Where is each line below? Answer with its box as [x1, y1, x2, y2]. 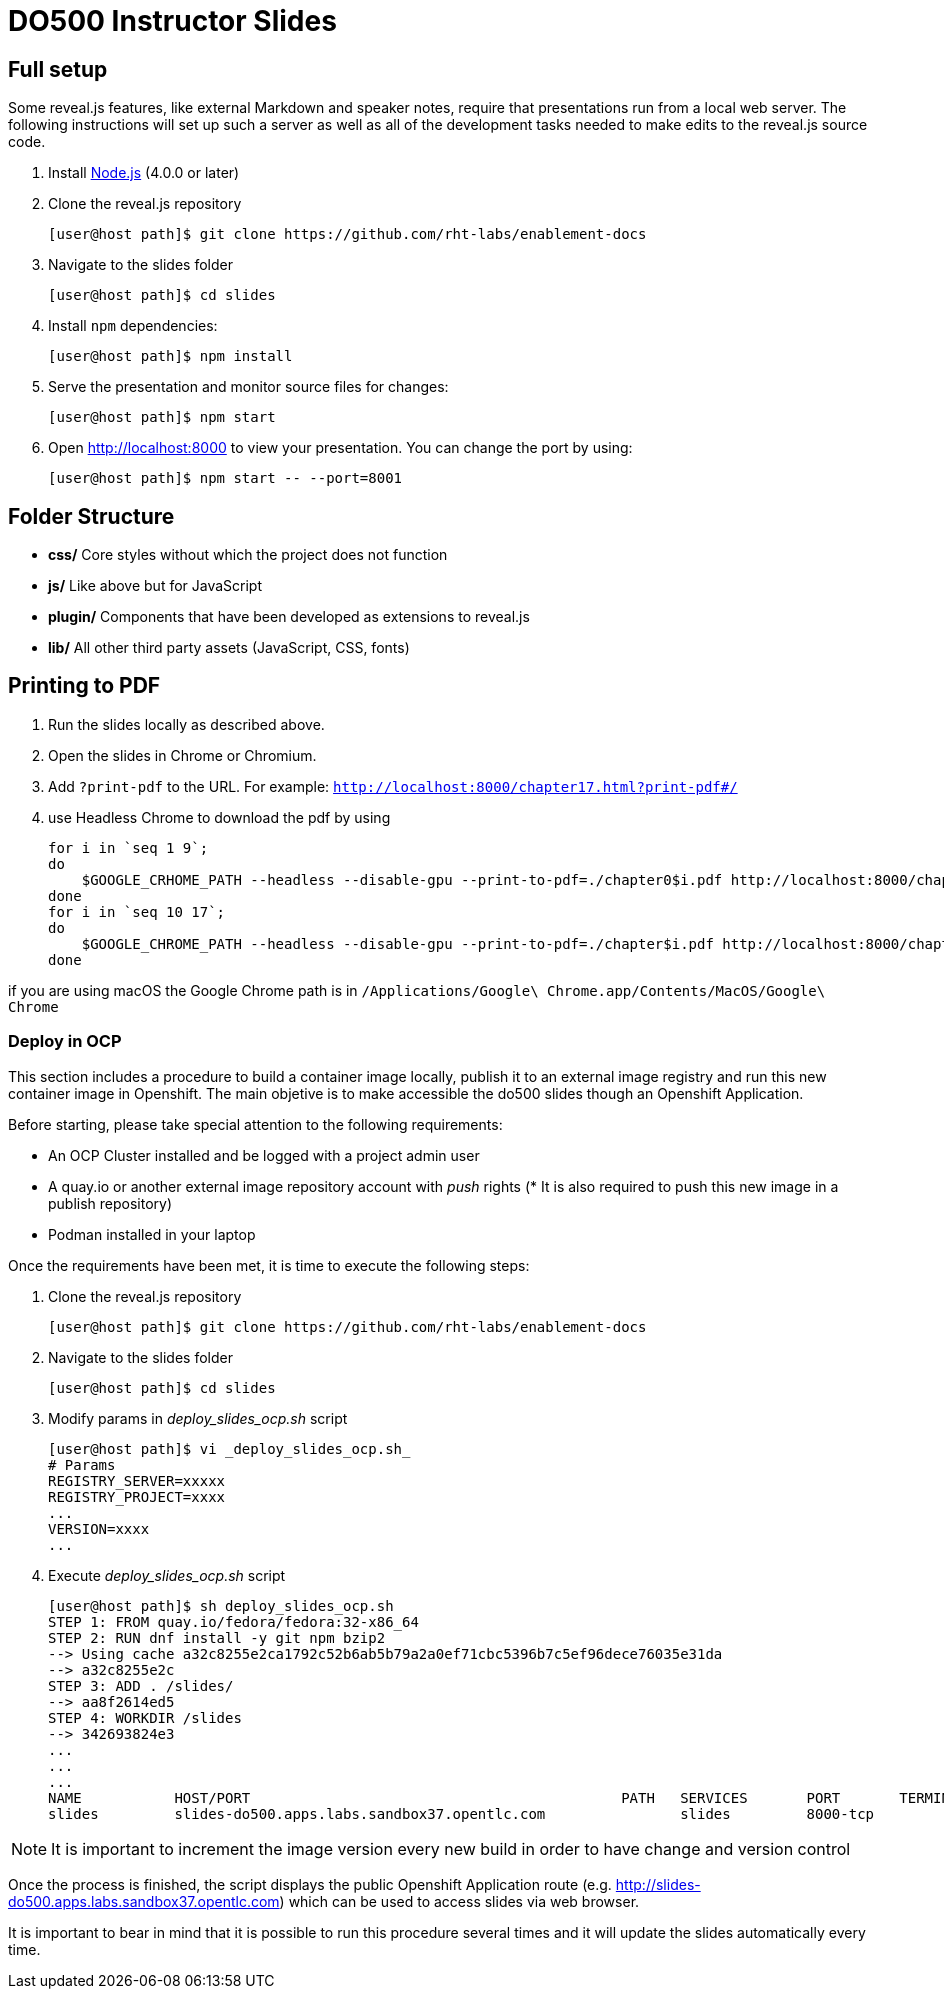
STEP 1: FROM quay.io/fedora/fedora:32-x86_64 [48, 1613, 419, 1630]
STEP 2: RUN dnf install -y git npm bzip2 [48, 1629, 386, 1646]
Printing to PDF [8, 673, 161, 699]
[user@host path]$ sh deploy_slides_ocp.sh [48, 1597, 394, 1614]
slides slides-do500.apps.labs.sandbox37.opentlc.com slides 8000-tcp [48, 1805, 875, 1822]
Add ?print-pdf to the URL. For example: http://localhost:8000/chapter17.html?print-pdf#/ [48, 777, 738, 795]
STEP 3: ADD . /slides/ [48, 1677, 234, 1694]
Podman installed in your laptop [48, 1225, 256, 1243]
